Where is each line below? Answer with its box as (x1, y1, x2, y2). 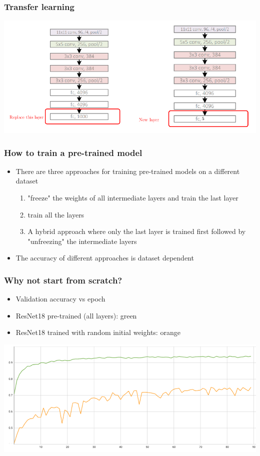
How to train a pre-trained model (4, 146, 142, 158)
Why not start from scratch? (4, 273, 122, 286)
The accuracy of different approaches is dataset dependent (15, 252, 194, 263)
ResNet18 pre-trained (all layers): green (15, 310, 137, 320)
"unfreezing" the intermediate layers (27, 235, 137, 246)
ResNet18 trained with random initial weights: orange (15, 327, 180, 337)
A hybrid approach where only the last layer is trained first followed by (27, 226, 246, 236)
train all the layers (27, 209, 84, 219)
